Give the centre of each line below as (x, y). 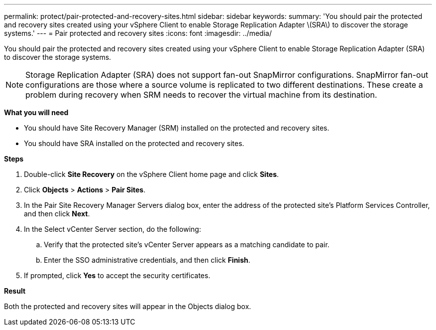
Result (15, 291)
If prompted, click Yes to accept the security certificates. (117, 275)
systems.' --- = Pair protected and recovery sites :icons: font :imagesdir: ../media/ (138, 33)
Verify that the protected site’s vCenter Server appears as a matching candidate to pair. (187, 245)
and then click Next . (57, 214)
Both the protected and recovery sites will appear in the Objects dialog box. (128, 306)
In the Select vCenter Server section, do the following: (112, 229)
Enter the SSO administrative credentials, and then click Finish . (147, 260)
